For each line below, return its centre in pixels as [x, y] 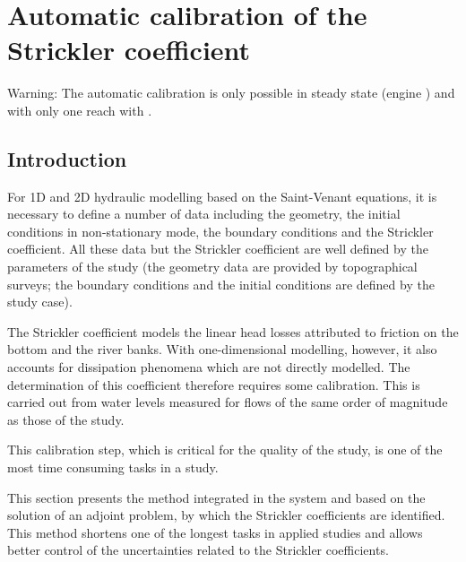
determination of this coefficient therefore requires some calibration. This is [214, 384]
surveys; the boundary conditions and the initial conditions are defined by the [221, 284]
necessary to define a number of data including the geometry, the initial [204, 214]
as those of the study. [66, 419]
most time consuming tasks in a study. [113, 467]
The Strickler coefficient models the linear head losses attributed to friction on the [233, 331]
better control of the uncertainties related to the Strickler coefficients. [198, 550]
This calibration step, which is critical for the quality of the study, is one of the [225, 450]
